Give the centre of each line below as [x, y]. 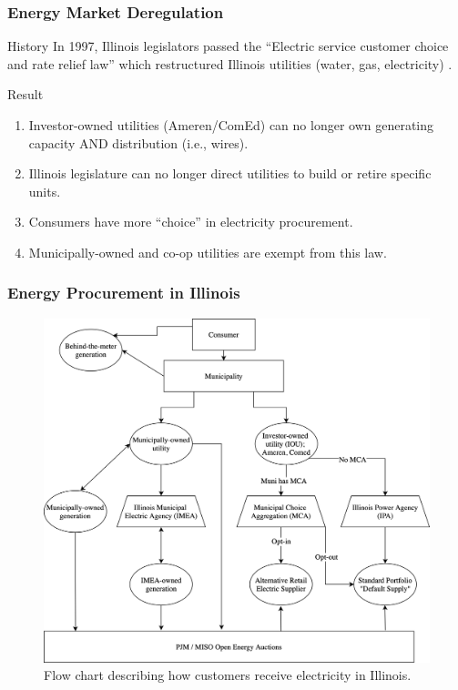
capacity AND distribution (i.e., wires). [138, 142]
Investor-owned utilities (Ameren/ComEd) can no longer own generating [231, 125]
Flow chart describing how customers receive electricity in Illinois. [228, 675]
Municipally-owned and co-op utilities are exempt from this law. [208, 252]
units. [45, 191]
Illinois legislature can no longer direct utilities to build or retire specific [230, 173]
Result [25, 94]
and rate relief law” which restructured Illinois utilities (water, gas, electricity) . [230, 63]
